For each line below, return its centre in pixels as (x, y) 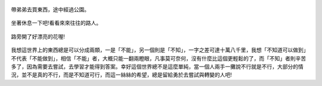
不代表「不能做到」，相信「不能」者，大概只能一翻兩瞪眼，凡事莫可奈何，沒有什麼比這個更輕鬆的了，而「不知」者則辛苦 (159, 58)
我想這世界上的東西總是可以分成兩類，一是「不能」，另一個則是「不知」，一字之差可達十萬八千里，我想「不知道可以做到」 (160, 50)
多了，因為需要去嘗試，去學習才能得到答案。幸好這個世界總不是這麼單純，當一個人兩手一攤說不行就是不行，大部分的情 (157, 66)
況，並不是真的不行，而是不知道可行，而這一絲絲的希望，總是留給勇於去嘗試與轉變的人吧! (122, 75)
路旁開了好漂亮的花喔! (38, 36)
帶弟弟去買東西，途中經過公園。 (50, 9)
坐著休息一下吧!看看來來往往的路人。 (56, 23)
